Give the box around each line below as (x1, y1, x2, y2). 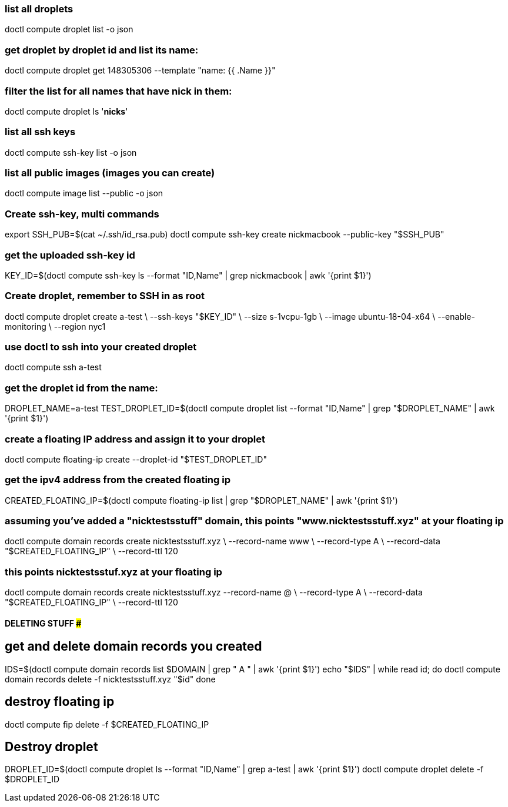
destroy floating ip (5, 694, 115, 709)
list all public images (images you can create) (5, 167, 215, 179)
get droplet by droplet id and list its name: (5, 43, 199, 56)
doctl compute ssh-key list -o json (5, 147, 137, 158)
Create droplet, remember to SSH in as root (5, 290, 205, 302)
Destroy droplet (5, 739, 98, 755)
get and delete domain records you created (5, 639, 262, 654)
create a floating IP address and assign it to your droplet (5, 433, 265, 445)
